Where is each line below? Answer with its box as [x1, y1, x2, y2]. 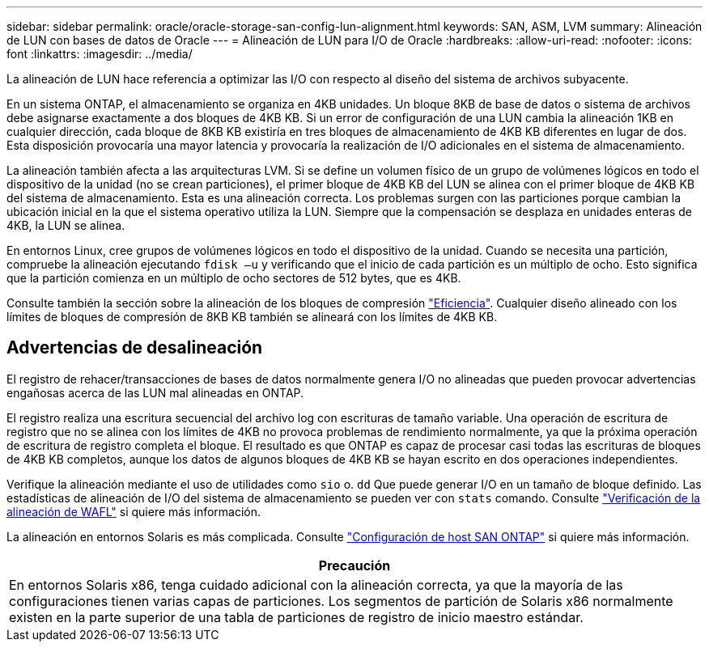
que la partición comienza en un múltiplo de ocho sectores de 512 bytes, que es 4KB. [6, 271, 461, 285]
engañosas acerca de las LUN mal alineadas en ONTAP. [6, 385, 304, 400]
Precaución [318, 557, 391, 574]
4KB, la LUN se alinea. [6, 218, 125, 232]
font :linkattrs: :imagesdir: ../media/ [6, 47, 193, 61]
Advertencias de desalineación [6, 337, 263, 358]
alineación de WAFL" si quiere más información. [6, 504, 261, 519]
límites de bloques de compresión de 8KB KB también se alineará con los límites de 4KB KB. [6, 310, 498, 324]
